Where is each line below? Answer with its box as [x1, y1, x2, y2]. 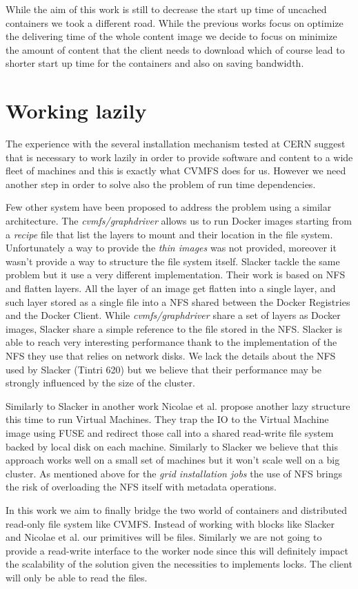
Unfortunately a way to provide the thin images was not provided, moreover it [6, 240, 337, 255]
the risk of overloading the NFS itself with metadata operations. [6, 479, 277, 494]
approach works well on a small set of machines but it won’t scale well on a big [6, 453, 340, 467]
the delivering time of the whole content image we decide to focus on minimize [6, 29, 337, 43]
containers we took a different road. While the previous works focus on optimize [6, 15, 344, 30]
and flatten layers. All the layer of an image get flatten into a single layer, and [6, 281, 336, 296]
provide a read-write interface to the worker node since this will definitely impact [6, 543, 348, 557]
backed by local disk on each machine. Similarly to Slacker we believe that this [6, 439, 339, 453]
